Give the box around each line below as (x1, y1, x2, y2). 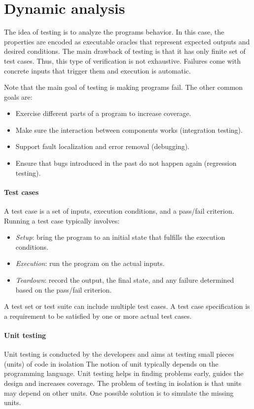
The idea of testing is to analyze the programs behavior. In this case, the (4, 27, 224, 37)
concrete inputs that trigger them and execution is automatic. (4, 65, 191, 75)
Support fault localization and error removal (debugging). (15, 141, 190, 151)
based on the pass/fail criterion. (15, 284, 112, 295)
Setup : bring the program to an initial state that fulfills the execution (15, 232, 225, 242)
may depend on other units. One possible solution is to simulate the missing (4, 387, 234, 398)
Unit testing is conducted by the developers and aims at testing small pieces (4, 349, 234, 359)
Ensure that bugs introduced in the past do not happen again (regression (15, 158, 237, 168)
